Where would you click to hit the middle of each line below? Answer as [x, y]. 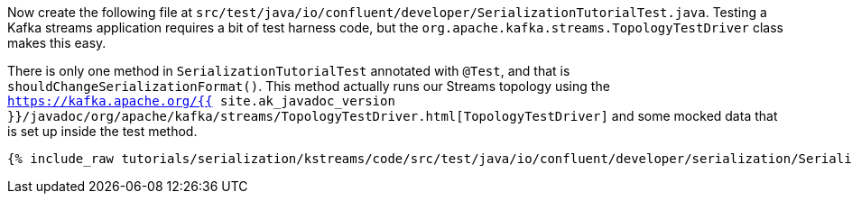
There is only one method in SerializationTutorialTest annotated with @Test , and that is [289, 71]
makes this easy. [57, 43]
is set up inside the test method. [102, 131]
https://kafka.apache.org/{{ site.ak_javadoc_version [201, 101]
